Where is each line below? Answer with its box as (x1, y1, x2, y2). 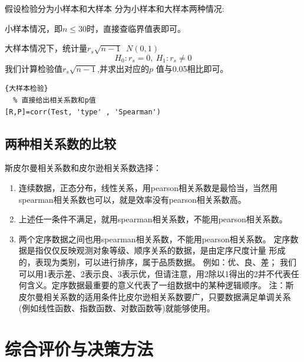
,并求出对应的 (97, 62, 149, 74)
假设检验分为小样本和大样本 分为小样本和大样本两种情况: (5, 2, 224, 14)
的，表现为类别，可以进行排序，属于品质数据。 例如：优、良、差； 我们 (18, 255, 297, 268)
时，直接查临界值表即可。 (87, 22, 186, 34)
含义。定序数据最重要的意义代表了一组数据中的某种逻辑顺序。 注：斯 (27, 279, 294, 291)
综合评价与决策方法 (5, 337, 154, 361)
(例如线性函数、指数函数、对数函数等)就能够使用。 (18, 302, 215, 314)
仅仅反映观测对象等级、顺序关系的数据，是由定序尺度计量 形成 (43, 244, 286, 256)
